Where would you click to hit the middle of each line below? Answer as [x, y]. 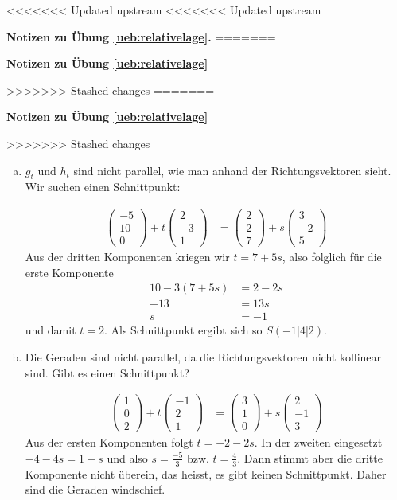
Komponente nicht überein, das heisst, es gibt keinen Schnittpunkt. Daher [206, 473]
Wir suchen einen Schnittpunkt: [103, 187]
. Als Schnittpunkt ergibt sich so [183, 330]
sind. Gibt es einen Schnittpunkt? [107, 372]
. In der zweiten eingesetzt [318, 442]
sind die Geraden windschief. [95, 489]
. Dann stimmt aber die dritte [310, 457]
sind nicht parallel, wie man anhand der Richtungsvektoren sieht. [232, 170]
